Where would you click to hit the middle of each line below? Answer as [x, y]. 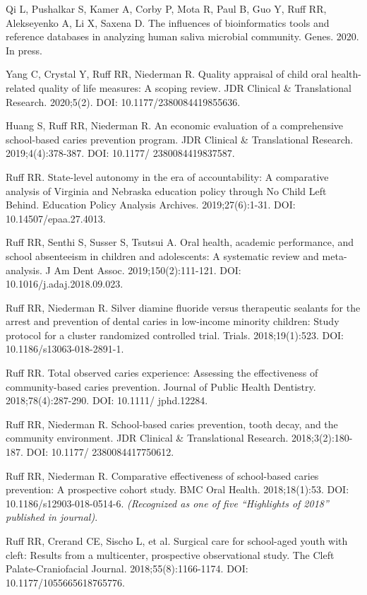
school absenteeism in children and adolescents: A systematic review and [162, 255]
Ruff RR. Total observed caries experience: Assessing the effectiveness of [162, 373]
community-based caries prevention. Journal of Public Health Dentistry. [161, 386]
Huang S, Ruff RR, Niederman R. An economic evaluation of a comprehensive [175, 125]
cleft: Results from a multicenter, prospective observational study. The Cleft [170, 554]
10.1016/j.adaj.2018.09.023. [65, 284]
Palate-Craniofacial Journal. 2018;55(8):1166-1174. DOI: [127, 569]
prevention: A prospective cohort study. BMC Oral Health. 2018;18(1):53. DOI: [178, 489]
